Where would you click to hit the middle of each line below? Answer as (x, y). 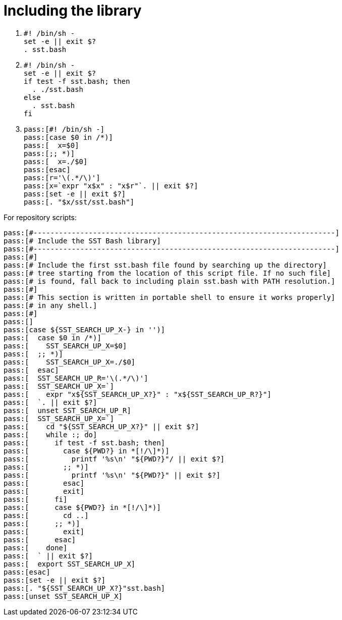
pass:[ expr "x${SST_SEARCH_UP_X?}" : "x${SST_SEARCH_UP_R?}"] (138, 394)
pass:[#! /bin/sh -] (64, 129)
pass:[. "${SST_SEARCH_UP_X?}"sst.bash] (84, 588)
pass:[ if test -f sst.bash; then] (84, 443)
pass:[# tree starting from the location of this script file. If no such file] (167, 273)
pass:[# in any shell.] (50, 305)
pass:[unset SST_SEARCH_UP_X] (63, 596)
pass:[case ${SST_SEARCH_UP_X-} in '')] (84, 329)
